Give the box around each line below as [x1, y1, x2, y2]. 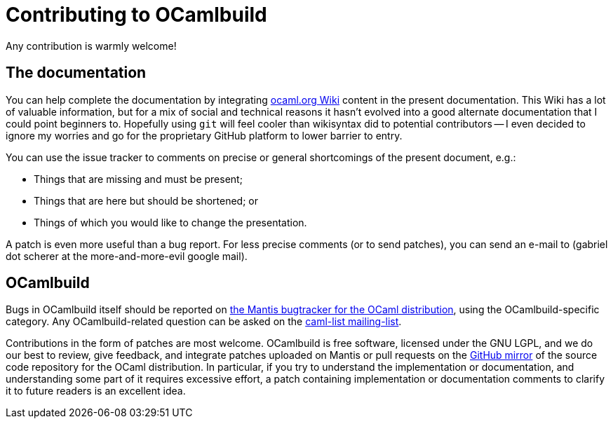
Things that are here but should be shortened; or [34, 194, 258, 207]
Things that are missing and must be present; [34, 172, 243, 185]
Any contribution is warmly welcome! [6, 39, 177, 52]
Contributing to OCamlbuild [6, 3, 267, 27]
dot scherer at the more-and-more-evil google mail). [6, 249, 248, 262]
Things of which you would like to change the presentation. [34, 216, 307, 228]
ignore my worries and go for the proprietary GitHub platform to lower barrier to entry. [6, 129, 403, 142]
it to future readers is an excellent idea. [6, 385, 186, 397]
